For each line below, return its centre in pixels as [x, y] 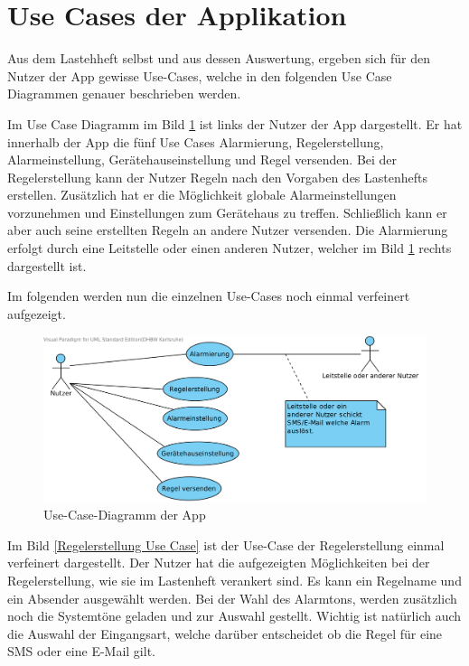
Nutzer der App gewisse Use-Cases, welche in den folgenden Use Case [200, 75]
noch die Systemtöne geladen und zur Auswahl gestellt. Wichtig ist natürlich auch [234, 616]
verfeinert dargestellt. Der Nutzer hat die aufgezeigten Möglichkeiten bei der [219, 563]
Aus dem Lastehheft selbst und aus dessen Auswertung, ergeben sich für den [219, 58]
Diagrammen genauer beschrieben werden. [124, 94]
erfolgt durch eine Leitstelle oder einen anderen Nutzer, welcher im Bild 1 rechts [230, 248]
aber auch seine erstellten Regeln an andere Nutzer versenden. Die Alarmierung [228, 230]
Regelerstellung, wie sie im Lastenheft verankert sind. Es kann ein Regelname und [234, 581]
